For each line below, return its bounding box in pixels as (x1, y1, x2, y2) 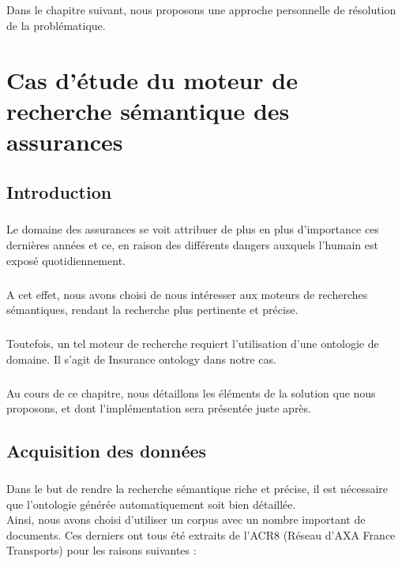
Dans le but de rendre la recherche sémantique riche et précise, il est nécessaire (6, 480, 389, 497)
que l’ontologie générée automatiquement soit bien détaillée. (6, 495, 296, 512)
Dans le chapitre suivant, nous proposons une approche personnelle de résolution (6, 2, 396, 18)
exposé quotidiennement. (6, 252, 126, 268)
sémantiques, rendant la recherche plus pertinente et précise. (6, 301, 299, 318)
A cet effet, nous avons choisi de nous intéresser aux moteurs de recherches (6, 286, 368, 302)
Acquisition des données (6, 439, 207, 463)
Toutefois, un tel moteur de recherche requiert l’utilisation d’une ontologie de (6, 335, 379, 352)
